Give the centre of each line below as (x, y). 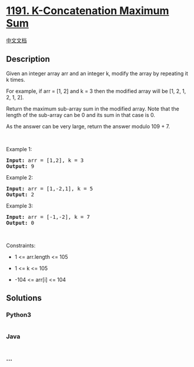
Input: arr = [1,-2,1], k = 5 (50, 188)
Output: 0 (20, 223)
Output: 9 (20, 166)
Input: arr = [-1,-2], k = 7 (48, 217)
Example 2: (20, 177)
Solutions (24, 298)
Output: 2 (20, 194)
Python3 (19, 315)
